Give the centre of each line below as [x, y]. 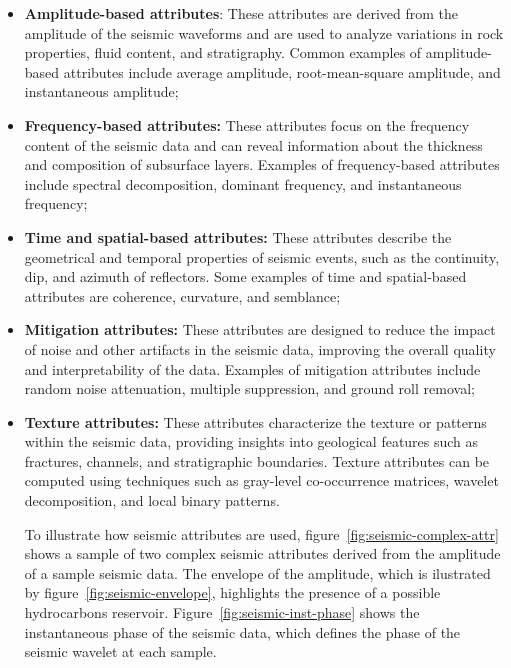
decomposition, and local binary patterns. [152, 500]
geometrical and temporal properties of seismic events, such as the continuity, [262, 256]
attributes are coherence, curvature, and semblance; [182, 295]
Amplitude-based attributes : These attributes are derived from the [241, 13]
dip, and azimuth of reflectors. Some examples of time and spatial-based [245, 276]
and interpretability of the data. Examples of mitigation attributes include [252, 368]
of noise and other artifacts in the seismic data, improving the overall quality [260, 348]
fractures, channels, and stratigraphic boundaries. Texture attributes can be [257, 460]
